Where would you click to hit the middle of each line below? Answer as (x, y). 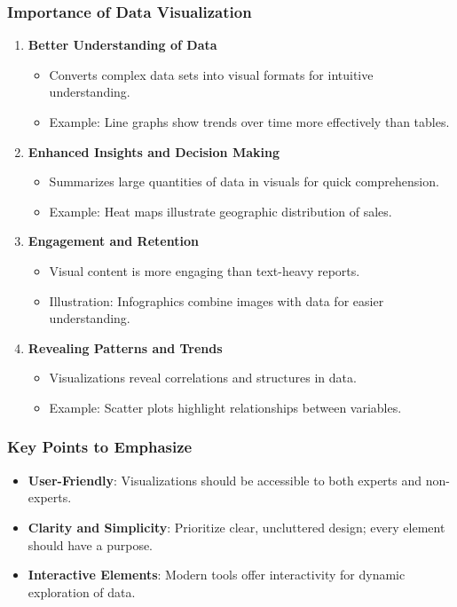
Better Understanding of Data (122, 45)
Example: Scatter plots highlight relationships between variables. (225, 407)
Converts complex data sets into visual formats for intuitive (211, 74)
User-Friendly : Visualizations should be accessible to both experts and (225, 480)
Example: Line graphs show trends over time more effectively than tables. (249, 122)
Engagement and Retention (113, 241)
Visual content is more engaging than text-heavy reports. (205, 270)
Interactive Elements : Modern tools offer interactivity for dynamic (217, 575)
